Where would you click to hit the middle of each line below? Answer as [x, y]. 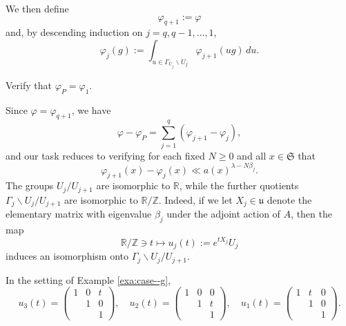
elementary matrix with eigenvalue [79, 214]
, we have [91, 109]
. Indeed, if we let [195, 199]
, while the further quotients [239, 185]
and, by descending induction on [74, 32]
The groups [30, 185]
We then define [37, 8]
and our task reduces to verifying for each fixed [105, 155]
